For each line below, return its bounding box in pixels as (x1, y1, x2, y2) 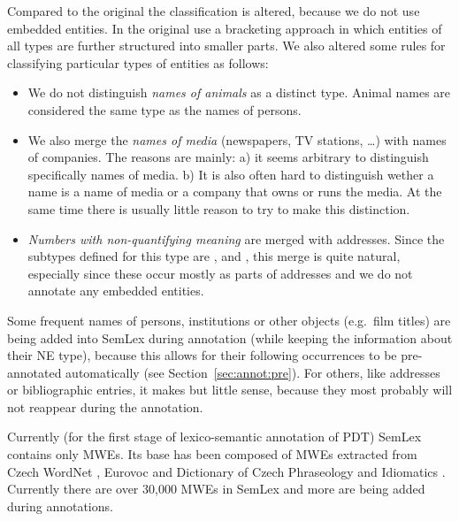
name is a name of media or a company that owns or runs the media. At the (27, 182, 442, 201)
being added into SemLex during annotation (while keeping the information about (7, 328, 453, 347)
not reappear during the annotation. (7, 397, 203, 416)
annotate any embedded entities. (27, 281, 204, 300)
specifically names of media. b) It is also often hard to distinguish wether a (27, 165, 434, 183)
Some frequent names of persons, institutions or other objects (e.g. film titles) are (7, 310, 451, 329)
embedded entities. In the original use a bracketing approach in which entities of (7, 19, 442, 37)
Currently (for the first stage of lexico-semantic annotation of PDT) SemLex (7, 427, 422, 446)
